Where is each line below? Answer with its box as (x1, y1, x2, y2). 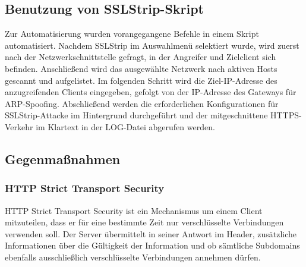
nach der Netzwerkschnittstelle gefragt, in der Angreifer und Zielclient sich (5, 51, 276, 63)
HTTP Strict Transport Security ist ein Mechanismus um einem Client (5, 204, 263, 216)
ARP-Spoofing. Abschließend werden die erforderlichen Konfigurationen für (5, 97, 279, 109)
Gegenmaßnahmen (5, 149, 121, 168)
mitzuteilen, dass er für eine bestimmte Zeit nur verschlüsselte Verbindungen (5, 216, 284, 228)
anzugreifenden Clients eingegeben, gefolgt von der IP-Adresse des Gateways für (5, 86, 296, 98)
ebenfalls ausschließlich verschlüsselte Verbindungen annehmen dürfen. (5, 250, 261, 263)
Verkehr (5, 120, 33, 133)
